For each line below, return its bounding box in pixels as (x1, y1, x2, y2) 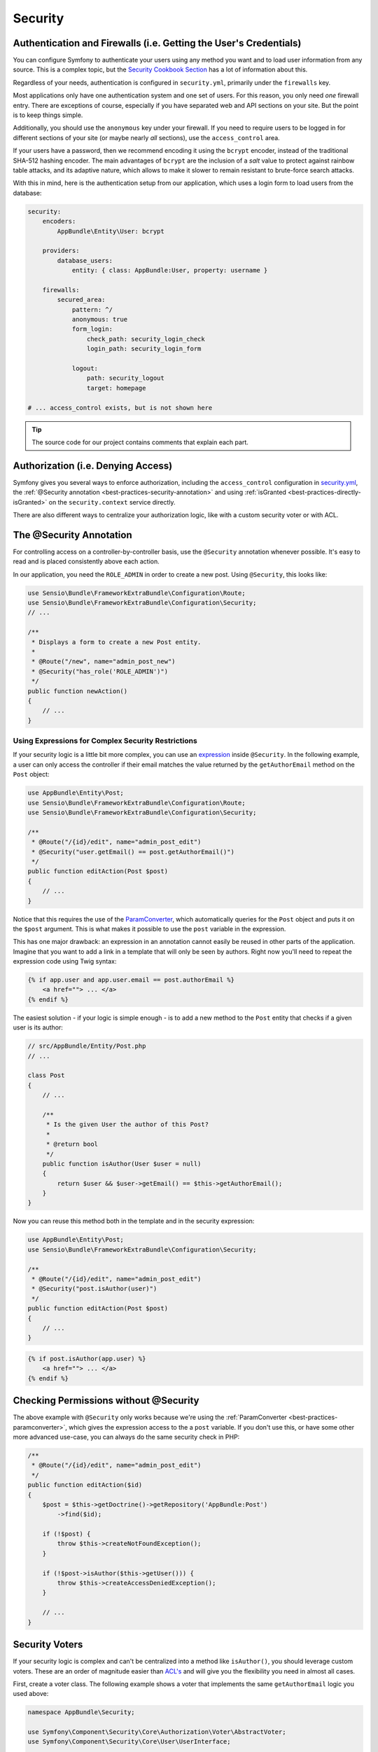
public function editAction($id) (27, 1481, 143, 1489)
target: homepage (86, 384, 146, 392)
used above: (13, 1690, 49, 1698)
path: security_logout (86, 374, 164, 382)
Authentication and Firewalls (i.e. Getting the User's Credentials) (13, 37, 302, 49)
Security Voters (13, 1638, 83, 1650)
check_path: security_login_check (86, 335, 206, 343)
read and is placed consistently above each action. (13, 557, 160, 566)
